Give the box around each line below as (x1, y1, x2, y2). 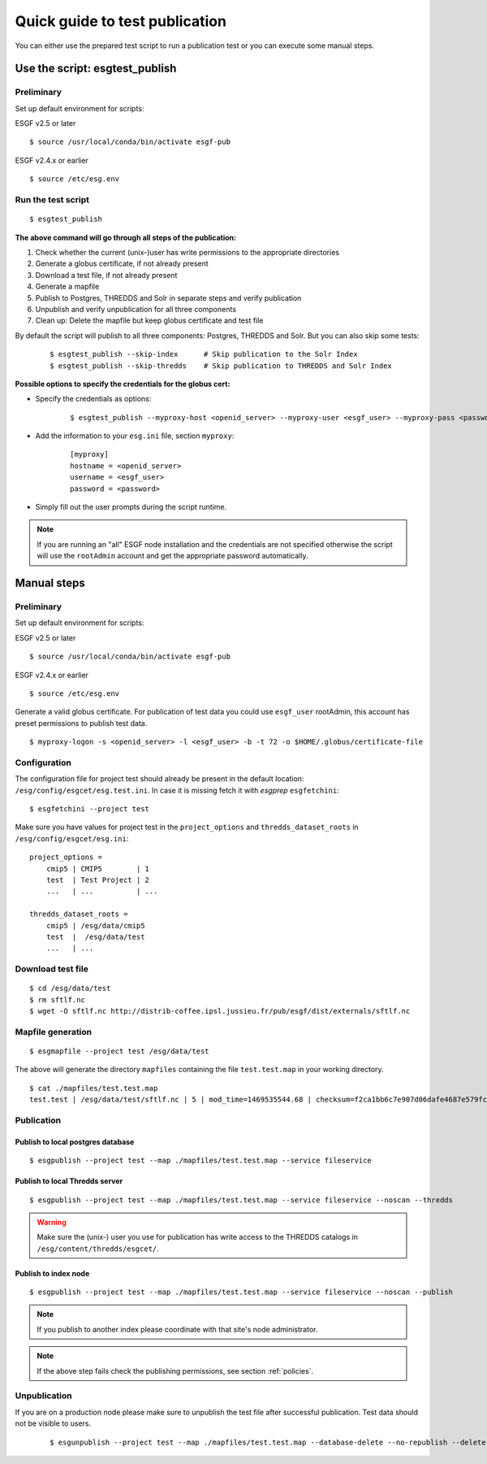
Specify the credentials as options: (35, 394, 152, 404)
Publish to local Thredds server (15, 1176, 123, 1186)
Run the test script (15, 194, 89, 206)
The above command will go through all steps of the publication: (15, 232, 237, 242)
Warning (37, 1217, 67, 1227)
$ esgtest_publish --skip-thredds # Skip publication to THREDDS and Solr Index (50, 361, 393, 370)
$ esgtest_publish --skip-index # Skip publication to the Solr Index (50, 350, 358, 359)
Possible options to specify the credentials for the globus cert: (15, 379, 231, 389)
